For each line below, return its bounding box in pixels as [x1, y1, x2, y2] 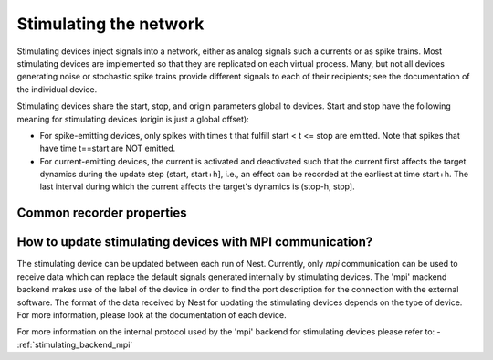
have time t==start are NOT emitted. [39, 143, 176, 154]
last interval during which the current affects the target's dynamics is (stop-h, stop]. [39, 181, 355, 192]
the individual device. [16, 83, 98, 95]
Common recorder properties [16, 206, 187, 221]
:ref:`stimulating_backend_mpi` [16, 339, 133, 350]
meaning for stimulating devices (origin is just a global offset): [16, 113, 250, 124]
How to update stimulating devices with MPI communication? [16, 234, 373, 250]
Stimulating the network [16, 14, 205, 34]
